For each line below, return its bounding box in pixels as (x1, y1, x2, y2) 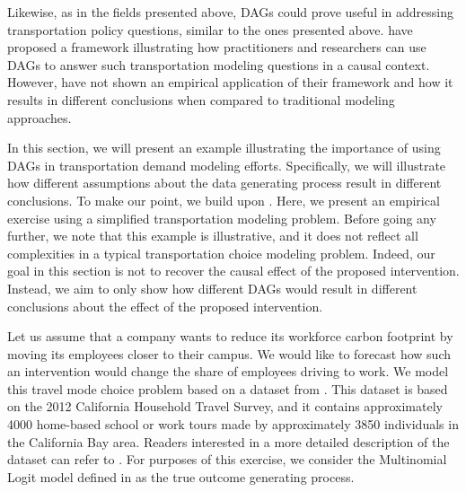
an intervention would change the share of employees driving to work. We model (7, 362, 449, 381)
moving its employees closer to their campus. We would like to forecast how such (7, 344, 452, 363)
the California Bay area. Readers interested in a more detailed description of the (7, 432, 450, 451)
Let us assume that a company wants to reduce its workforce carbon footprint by (7, 327, 453, 346)
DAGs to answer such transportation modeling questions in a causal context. (7, 55, 430, 74)
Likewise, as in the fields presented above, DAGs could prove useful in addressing (7, 3, 454, 21)
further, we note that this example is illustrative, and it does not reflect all (7, 226, 418, 245)
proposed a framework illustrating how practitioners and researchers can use (7, 38, 426, 57)
